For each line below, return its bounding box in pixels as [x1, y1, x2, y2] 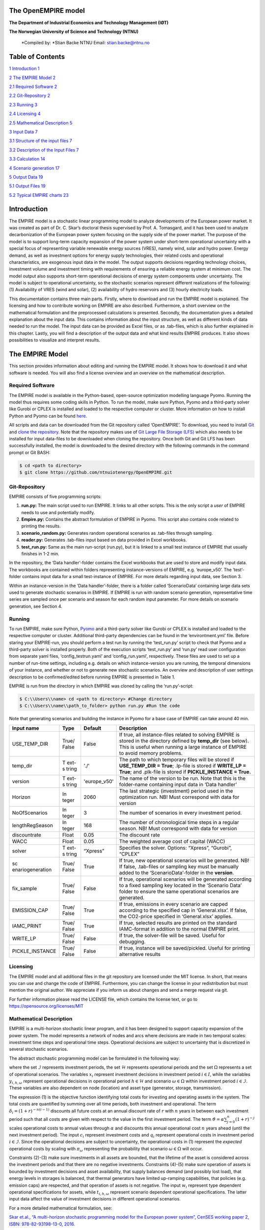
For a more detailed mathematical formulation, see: [9, 1205, 112, 1211]
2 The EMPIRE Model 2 [9, 74, 56, 81]
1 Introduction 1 [9, 65, 40, 71]
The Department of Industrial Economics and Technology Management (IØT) [9, 20, 169, 26]
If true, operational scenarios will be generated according [119, 876, 252, 883]
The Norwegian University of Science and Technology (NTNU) [9, 29, 139, 34]
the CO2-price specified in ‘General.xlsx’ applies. [119, 913, 233, 920]
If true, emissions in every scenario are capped [119, 900, 228, 907]
